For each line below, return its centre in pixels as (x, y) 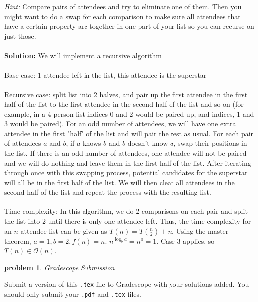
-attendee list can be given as (63, 231)
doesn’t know (148, 143)
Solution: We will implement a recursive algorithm (83, 55)
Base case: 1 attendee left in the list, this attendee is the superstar (106, 75)
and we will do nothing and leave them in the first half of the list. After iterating (128, 162)
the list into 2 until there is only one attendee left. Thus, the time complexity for (128, 221)
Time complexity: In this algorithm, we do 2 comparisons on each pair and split (126, 211)
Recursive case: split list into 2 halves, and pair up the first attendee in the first (126, 94)
